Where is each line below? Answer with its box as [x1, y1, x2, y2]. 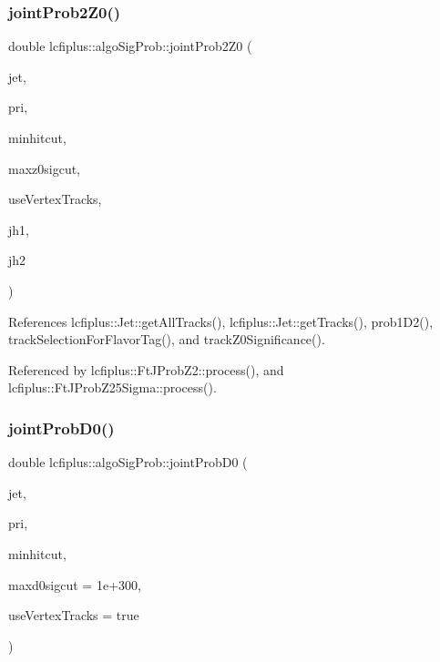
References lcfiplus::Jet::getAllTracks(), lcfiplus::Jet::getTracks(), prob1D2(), [8, 311, 434, 331]
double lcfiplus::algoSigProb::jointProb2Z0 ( [8, 36, 252, 56]
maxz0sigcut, [8, 158, 81, 178]
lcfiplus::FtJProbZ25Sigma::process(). [8, 378, 217, 397]
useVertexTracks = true [8, 606, 139, 625]
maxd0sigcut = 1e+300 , [8, 575, 141, 594]
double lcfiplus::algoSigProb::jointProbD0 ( [8, 453, 248, 472]
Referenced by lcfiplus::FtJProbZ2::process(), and [8, 360, 284, 379]
